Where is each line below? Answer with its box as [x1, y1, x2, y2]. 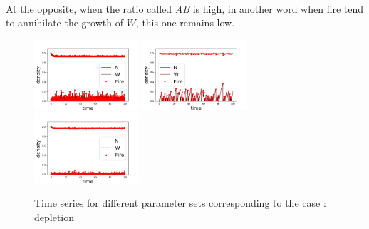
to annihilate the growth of [6, 15, 123, 30]
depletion [34, 210, 75, 225]
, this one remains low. [135, 15, 235, 30]
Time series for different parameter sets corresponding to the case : [34, 195, 326, 210]
